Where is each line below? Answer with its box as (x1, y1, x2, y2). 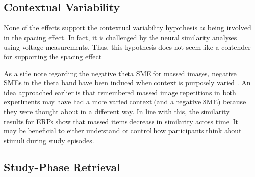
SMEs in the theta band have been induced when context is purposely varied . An (4, 77, 251, 88)
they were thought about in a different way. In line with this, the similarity (4, 106, 229, 116)
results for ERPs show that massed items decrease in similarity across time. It (4, 116, 238, 126)
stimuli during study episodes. (4, 135, 94, 145)
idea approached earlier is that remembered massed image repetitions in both (4, 87, 236, 97)
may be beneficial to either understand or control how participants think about (4, 126, 242, 136)
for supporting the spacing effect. (4, 51, 103, 61)
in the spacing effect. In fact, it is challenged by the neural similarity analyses (4, 32, 237, 42)
